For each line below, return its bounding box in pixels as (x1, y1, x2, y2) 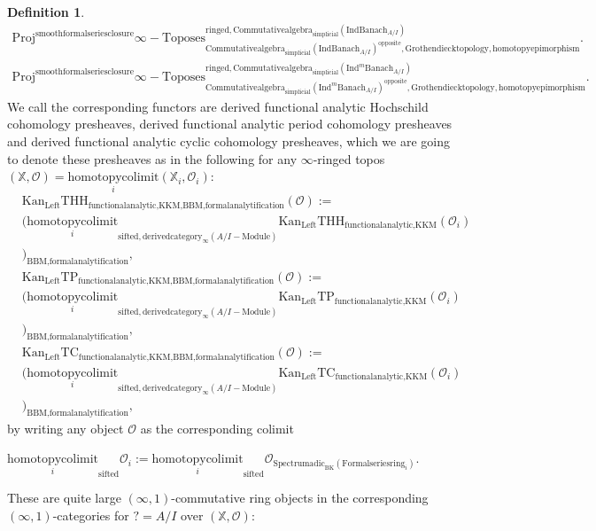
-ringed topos (313, 149, 385, 168)
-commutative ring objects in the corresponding (171, 488, 429, 507)
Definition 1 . (7, 3, 85, 20)
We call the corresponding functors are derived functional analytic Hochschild (7, 97, 429, 115)
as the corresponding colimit (140, 418, 294, 437)
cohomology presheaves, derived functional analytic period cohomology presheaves (7, 114, 453, 133)
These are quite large (7, 488, 121, 507)
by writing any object (7, 418, 124, 437)
